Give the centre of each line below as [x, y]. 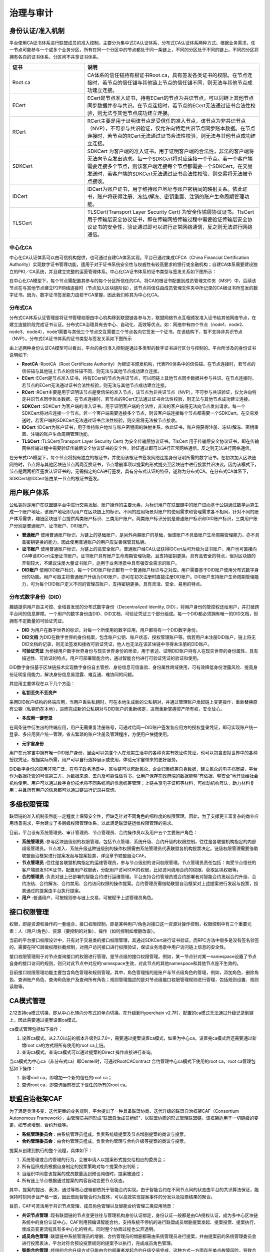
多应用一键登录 [37, 718]
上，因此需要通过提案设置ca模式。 [44, 1020]
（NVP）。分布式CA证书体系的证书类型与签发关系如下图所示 [70, 339]
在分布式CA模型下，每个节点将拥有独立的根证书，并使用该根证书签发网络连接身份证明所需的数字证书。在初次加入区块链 [133, 457]
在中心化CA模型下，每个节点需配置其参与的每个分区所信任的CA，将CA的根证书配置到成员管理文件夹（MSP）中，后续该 [133, 281]
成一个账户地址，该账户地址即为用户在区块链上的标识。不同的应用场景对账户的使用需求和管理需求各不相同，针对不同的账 [134, 511]
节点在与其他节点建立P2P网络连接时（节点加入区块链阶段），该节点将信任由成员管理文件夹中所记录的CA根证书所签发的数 [134, 287]
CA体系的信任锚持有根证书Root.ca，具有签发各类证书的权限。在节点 [167, 75]
